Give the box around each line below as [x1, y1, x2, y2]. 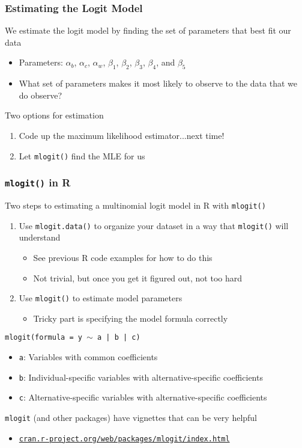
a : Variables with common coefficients [19, 351, 158, 363]
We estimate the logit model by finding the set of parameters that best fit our [5, 24, 291, 37]
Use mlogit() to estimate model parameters [19, 292, 183, 304]
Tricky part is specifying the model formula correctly [33, 311, 228, 324]
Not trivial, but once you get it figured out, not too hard [33, 271, 243, 284]
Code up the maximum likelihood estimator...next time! [19, 129, 225, 141]
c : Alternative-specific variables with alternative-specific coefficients [19, 391, 267, 404]
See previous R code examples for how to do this [33, 251, 213, 263]
